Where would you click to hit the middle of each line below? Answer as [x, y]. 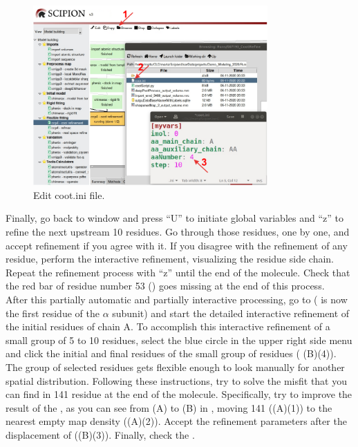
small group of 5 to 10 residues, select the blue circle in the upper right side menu [179, 340]
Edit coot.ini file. [69, 194]
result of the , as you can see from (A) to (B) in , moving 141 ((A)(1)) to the [169, 407]
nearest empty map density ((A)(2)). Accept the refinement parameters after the [176, 421]
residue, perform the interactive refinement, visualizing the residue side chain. [170, 259]
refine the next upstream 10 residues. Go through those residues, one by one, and [178, 232]
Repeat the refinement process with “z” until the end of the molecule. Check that [178, 272]
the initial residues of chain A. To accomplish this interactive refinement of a [168, 326]
